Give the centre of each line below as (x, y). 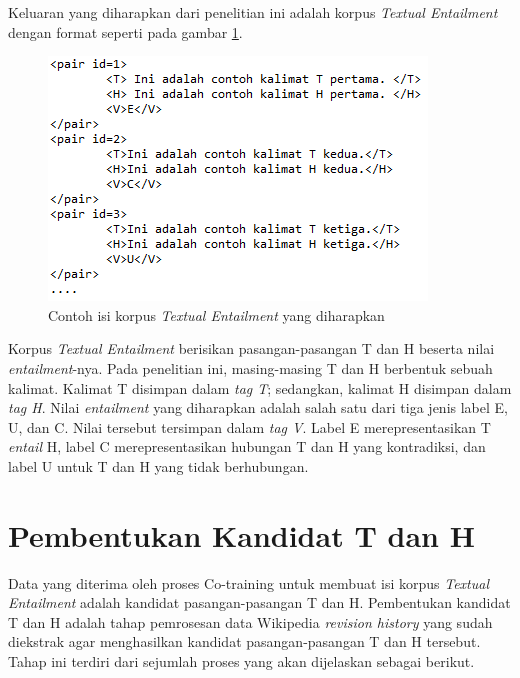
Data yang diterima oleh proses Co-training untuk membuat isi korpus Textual (249, 582)
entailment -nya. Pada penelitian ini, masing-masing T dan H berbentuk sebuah (250, 367)
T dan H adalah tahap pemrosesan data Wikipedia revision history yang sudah (250, 621)
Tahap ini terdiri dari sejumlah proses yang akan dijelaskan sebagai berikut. (241, 661)
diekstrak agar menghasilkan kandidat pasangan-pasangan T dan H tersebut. (244, 641)
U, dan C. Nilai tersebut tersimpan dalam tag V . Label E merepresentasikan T (249, 426)
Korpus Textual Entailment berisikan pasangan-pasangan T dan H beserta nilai (251, 348)
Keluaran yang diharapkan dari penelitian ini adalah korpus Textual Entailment (253, 12)
